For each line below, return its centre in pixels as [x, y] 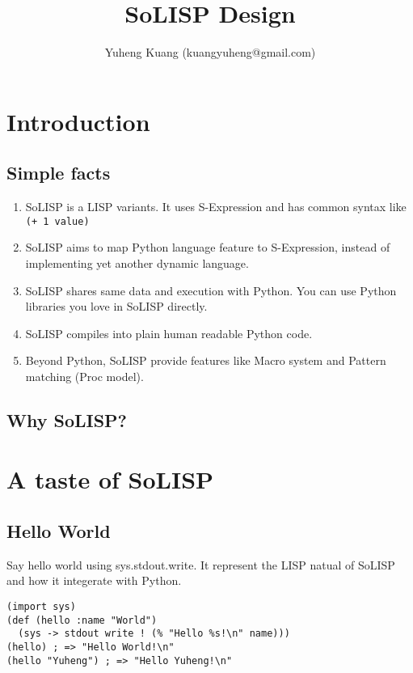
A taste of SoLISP [110, 479]
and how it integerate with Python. [94, 580]
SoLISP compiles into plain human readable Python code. [169, 333]
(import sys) [41, 607]
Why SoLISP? [67, 419]
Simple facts [59, 173]
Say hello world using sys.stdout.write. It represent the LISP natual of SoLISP [201, 564]
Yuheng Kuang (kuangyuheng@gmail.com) [210, 52]
